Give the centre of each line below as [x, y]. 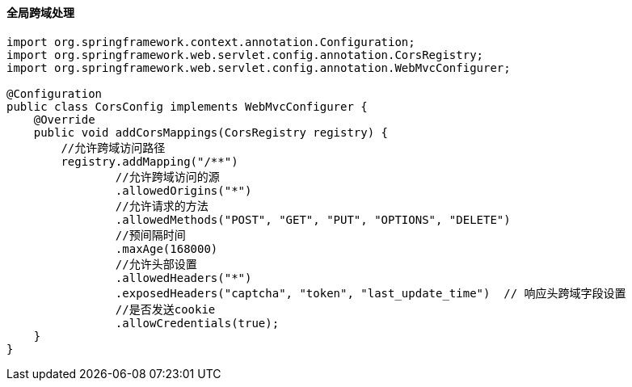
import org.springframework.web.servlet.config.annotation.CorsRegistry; [245, 55]
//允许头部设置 [156, 264]
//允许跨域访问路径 [113, 147]
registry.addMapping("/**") [150, 161]
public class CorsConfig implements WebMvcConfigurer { [187, 106]
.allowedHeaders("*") [183, 278]
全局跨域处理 [40, 13]
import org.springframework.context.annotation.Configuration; [211, 42]
